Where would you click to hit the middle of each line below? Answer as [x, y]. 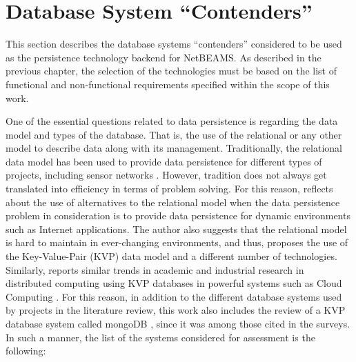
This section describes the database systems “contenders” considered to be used [174, 44]
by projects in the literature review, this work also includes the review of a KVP [176, 310]
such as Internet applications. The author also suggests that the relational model [176, 229]
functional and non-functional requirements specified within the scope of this [168, 84]
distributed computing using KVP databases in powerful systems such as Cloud [174, 283]
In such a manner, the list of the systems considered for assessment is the [160, 337]
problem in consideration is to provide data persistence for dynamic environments [178, 215]
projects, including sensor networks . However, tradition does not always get [166, 175]
